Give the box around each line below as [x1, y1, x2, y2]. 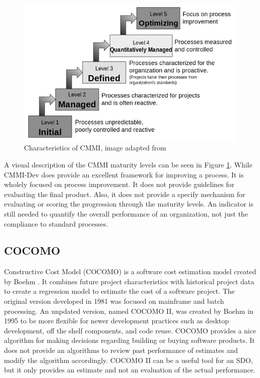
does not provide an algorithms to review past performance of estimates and [4, 345, 238, 355]
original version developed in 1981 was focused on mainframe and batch [4, 296, 224, 306]
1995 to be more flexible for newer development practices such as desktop [4, 315, 229, 326]
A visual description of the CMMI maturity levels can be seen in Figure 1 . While [4, 159, 252, 169]
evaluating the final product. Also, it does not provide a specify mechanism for [4, 188, 245, 199]
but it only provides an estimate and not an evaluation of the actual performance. [4, 364, 255, 375]
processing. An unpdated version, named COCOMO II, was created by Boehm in [4, 305, 253, 316]
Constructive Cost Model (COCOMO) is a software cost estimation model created [4, 266, 256, 277]
